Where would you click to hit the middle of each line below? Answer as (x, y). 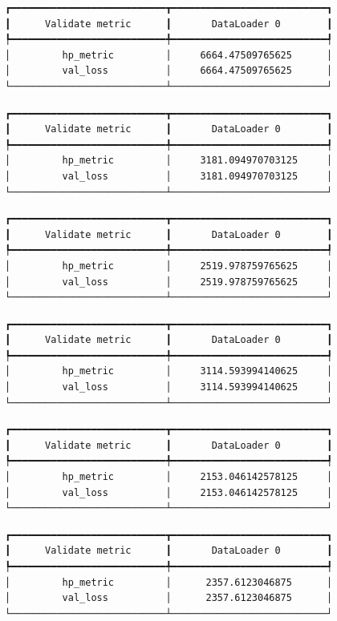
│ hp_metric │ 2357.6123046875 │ (169, 582)
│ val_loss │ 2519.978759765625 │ (169, 282)
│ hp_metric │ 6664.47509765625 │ (169, 55)
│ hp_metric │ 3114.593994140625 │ (169, 371)
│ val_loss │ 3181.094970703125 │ (169, 176)
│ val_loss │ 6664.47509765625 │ (169, 71)
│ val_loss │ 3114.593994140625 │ (169, 387)
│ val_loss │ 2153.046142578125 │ (169, 492)
